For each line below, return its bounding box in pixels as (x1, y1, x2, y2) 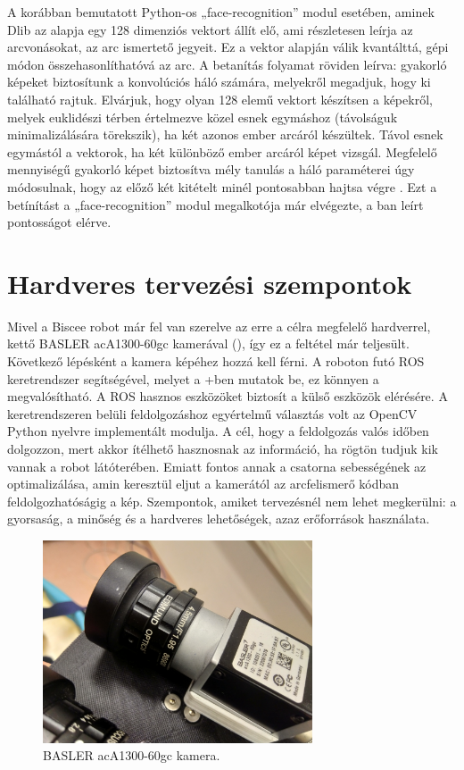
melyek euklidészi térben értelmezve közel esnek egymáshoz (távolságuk (7, 107, 398, 126)
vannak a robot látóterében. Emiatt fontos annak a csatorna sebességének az (7, 456, 427, 475)
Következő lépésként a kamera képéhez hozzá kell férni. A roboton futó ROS (7, 352, 425, 371)
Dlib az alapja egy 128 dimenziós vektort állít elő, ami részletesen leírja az (7, 20, 413, 38)
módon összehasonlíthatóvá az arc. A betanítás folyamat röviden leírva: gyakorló (7, 54, 447, 73)
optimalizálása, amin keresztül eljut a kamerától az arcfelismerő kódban (7, 474, 400, 493)
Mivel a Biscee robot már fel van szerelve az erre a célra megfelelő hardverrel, (7, 316, 431, 335)
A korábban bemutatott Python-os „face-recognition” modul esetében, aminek (7, 3, 435, 21)
